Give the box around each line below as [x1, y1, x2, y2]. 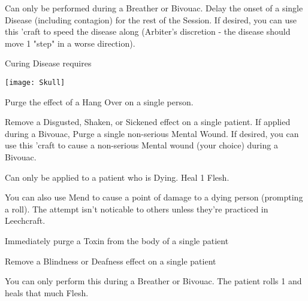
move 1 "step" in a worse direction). [5, 37, 135, 49]
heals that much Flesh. [5, 286, 89, 299]
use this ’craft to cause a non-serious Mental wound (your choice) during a [5, 139, 278, 151]
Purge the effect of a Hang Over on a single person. [5, 95, 194, 108]
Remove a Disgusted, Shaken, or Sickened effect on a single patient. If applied [5, 115, 291, 128]
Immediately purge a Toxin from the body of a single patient [5, 234, 229, 247]
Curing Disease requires [5, 57, 92, 69]
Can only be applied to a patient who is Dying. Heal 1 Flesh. [5, 171, 230, 183]
